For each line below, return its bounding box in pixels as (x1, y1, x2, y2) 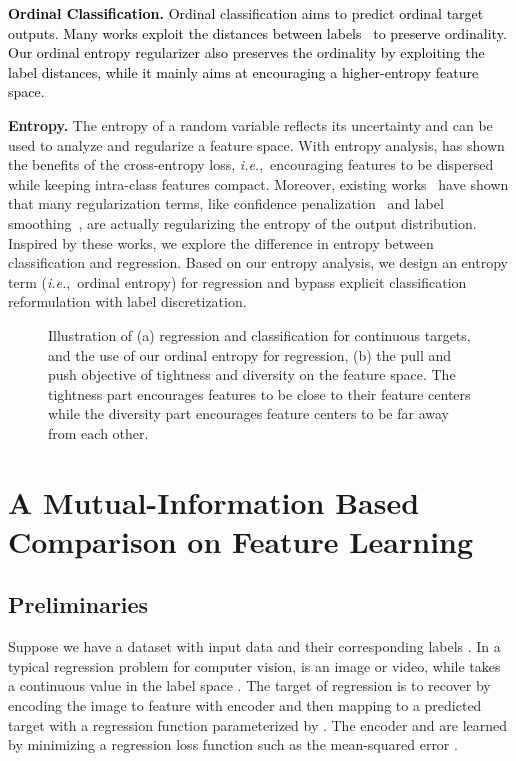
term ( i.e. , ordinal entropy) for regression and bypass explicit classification (8, 271, 467, 292)
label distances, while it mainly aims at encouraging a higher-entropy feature (8, 61, 479, 82)
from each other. (48, 422, 149, 443)
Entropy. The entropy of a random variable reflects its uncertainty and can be (8, 114, 493, 135)
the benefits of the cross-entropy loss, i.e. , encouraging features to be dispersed (8, 154, 494, 175)
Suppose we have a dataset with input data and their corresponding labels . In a (8, 636, 501, 657)
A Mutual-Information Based (8, 481, 420, 522)
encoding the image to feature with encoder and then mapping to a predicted (8, 695, 482, 716)
